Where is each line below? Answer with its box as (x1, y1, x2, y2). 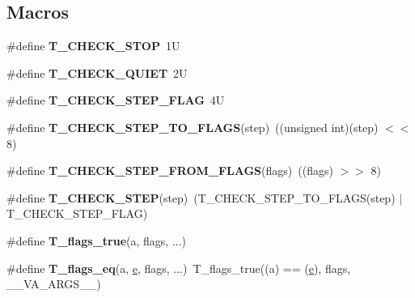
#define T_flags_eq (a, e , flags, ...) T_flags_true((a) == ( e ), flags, (6, 259, 351, 276)
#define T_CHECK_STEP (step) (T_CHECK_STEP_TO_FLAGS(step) (6, 189, 396, 206)
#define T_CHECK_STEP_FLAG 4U (6, 92, 225, 109)
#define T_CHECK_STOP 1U (6, 37, 180, 54)
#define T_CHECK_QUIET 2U (6, 64, 188, 81)
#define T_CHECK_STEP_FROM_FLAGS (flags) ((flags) (6, 162, 333, 179)
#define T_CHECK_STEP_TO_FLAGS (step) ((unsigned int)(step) (6, 118, 379, 135)
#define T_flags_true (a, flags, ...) (6, 232, 187, 249)
